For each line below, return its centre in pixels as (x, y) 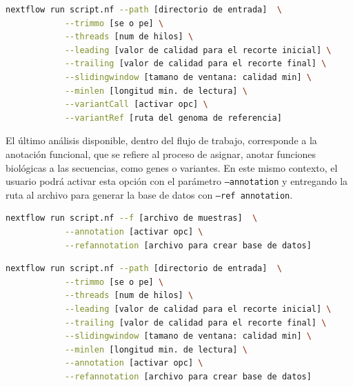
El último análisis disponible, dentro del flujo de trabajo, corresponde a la (161, 140)
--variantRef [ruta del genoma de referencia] (173, 118)
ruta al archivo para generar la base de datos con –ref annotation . (149, 194)
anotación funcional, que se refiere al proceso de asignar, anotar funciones (161, 153)
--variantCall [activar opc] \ (136, 105)
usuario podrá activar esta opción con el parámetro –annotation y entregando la (177, 181)
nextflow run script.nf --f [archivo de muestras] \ (132, 218)
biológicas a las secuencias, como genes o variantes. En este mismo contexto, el (172, 167)
